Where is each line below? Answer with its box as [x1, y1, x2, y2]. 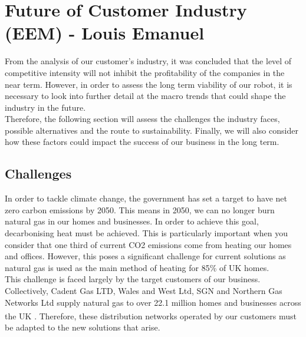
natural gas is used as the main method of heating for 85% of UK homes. [5, 261, 269, 273]
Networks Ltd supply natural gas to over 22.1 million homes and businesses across [5, 296, 301, 308]
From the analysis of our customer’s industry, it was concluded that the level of [5, 55, 292, 67]
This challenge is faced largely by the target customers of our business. [5, 273, 261, 285]
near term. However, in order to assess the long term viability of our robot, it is [5, 78, 292, 90]
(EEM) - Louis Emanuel [5, 21, 205, 45]
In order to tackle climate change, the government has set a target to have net [5, 192, 287, 204]
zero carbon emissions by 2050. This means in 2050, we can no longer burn [5, 203, 275, 216]
